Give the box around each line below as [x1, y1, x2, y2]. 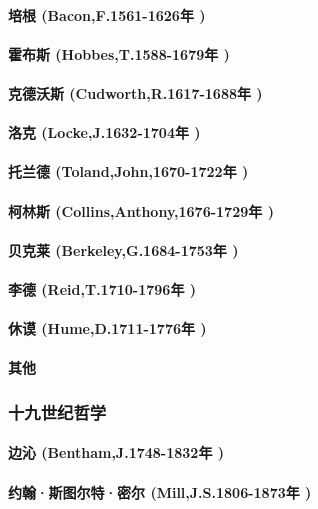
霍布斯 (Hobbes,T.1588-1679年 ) [8, 43, 230, 64]
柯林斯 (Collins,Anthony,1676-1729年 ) [8, 200, 274, 221]
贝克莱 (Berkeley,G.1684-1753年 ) [8, 239, 239, 260]
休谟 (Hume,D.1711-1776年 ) [8, 318, 207, 339]
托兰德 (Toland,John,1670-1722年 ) [8, 161, 249, 182]
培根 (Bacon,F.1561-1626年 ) [8, 4, 206, 25]
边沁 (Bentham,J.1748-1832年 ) [8, 442, 225, 463]
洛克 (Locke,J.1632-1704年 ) [8, 122, 201, 143]
